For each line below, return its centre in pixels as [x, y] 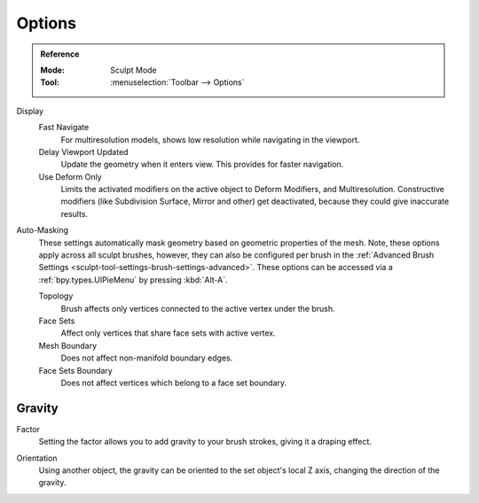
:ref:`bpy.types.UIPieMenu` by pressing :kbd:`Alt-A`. [133, 280]
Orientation [37, 458]
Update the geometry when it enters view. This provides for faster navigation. [202, 165]
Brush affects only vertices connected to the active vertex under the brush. [198, 308]
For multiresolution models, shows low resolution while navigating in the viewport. [210, 139]
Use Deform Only [70, 176]
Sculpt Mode [133, 70]
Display [30, 111]
